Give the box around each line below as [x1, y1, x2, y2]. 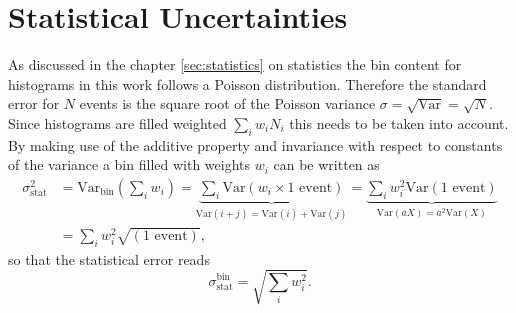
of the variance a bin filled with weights [8, 154, 251, 175]
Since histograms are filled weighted [8, 112, 227, 133]
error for [8, 93, 60, 114]
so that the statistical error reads [8, 248, 210, 269]
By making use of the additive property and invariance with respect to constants [8, 134, 503, 155]
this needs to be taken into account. [289, 112, 509, 133]
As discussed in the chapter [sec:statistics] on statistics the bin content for [8, 54, 462, 75]
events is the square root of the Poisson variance [79, 93, 376, 114]
